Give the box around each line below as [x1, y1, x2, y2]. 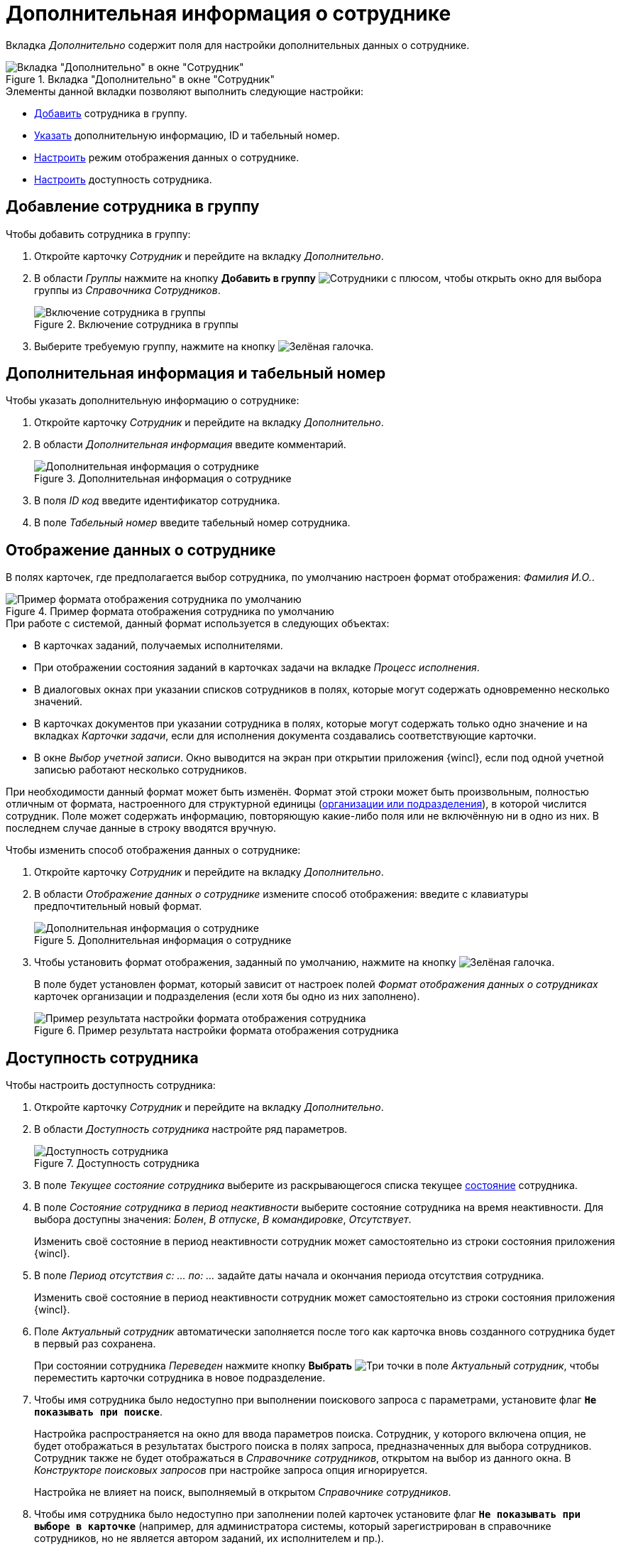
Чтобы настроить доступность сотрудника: [6, 1079, 216, 1092]
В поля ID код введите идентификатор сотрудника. [34, 494, 280, 507]
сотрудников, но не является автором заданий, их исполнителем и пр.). [34, 1532, 384, 1545]
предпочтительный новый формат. [34, 900, 202, 913]
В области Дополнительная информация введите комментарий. [34, 438, 346, 451]
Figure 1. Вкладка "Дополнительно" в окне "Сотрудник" [6, 72, 275, 85]
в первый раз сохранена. [34, 1337, 156, 1350]
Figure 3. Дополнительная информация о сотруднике [34, 472, 292, 485]
